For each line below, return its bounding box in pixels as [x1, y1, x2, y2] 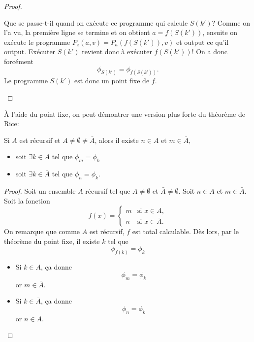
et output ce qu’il [176, 36, 229, 47]
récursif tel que [85, 185, 130, 196]
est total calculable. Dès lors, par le [132, 226, 239, 237]
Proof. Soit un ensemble [4, 185, 76, 196]
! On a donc [191, 46, 228, 57]
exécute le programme [4, 36, 70, 47]
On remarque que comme [4, 226, 80, 237]
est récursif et [19, 135, 61, 145]
